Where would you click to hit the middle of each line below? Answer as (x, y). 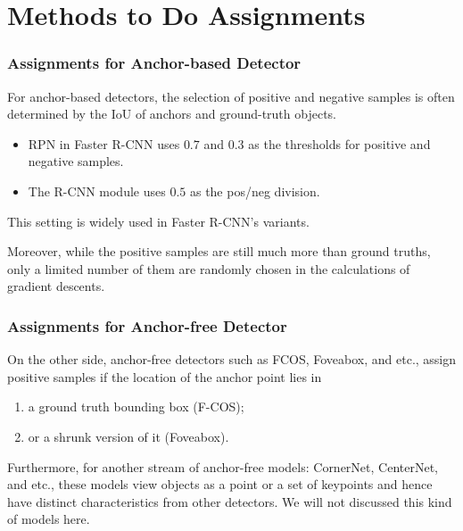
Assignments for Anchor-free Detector (147, 325)
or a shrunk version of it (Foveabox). (128, 436)
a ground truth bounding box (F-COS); (136, 407)
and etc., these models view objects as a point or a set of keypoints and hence (220, 484)
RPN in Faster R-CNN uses (104, 143)
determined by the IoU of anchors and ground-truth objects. (172, 114)
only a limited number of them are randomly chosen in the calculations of (209, 268)
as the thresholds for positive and (339, 143)
